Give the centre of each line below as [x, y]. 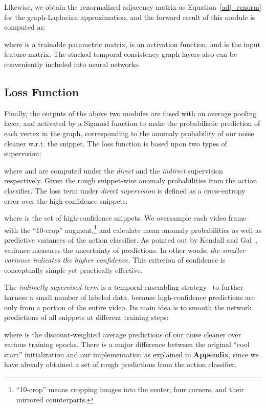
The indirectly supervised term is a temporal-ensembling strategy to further [124, 287]
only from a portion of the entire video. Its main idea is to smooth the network [128, 307]
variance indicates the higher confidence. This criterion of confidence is [115, 260]
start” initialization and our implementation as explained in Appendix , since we [131, 354]
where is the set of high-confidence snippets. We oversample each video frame [125, 218]
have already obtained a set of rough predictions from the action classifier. [120, 364]
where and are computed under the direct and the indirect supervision [114, 170]
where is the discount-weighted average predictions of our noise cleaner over [123, 334]
